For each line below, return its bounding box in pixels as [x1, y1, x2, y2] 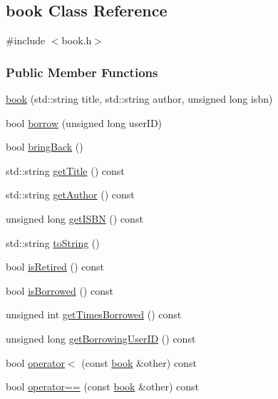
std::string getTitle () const [6, 163, 125, 178]
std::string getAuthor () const [6, 187, 135, 202]
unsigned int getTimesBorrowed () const [6, 307, 182, 322]
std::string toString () [6, 235, 100, 250]
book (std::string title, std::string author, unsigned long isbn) [6, 91, 273, 106]
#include [6, 33, 46, 48]
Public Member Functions [6, 63, 158, 81]
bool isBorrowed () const [6, 283, 113, 298]
